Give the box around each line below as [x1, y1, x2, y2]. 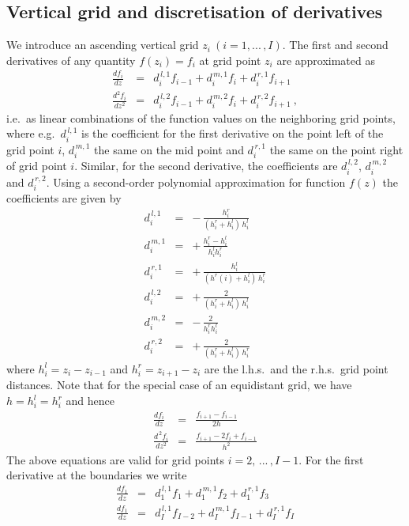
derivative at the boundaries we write [6, 467, 187, 483]
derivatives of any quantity [6, 51, 136, 68]
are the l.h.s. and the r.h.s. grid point [204, 360, 388, 377]
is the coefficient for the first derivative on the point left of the [81, 125, 384, 142]
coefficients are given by [6, 190, 122, 206]
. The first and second [282, 36, 388, 53]
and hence [66, 392, 115, 408]
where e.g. [6, 125, 55, 142]
